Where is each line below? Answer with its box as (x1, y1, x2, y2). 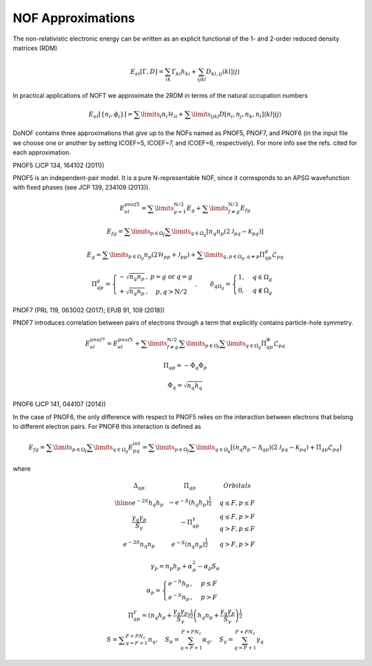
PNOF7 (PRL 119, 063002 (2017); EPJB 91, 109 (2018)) (12, 305, 165, 314)
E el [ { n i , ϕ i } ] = (88, 110, 133, 120)
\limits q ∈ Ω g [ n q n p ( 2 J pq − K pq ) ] (172, 228, 265, 238)
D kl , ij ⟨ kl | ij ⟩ (205, 68, 240, 77)
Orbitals (223, 481, 251, 490)
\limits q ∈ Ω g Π (226, 339, 267, 350)
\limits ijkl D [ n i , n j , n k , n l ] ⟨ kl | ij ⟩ (192, 110, 282, 120)
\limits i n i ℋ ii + (140, 110, 184, 120)
